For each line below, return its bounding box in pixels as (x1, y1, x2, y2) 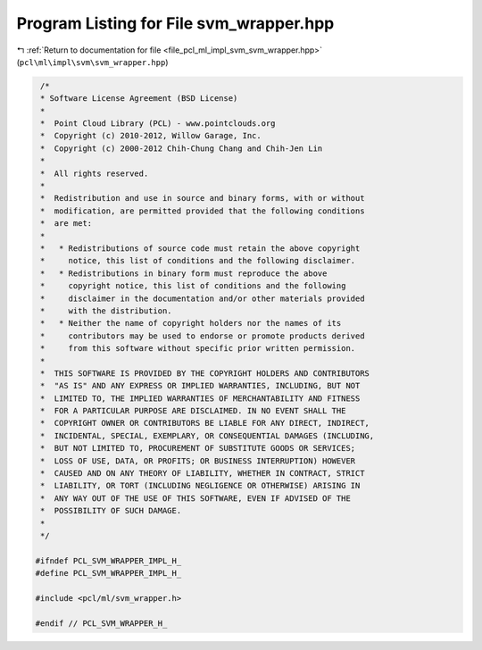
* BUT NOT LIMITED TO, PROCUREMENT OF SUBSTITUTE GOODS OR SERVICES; (40, 443, 356, 454)
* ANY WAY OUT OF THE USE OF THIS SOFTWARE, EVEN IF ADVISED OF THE (40, 493, 352, 504)
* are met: (40, 219, 93, 229)
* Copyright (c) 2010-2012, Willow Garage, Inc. (40, 130, 262, 141)
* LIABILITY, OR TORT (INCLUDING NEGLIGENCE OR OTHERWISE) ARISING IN (40, 480, 361, 491)
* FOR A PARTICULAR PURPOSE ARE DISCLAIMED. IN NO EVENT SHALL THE (40, 406, 346, 416)
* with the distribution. (40, 305, 173, 316)
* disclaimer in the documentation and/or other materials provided (40, 293, 365, 304)
